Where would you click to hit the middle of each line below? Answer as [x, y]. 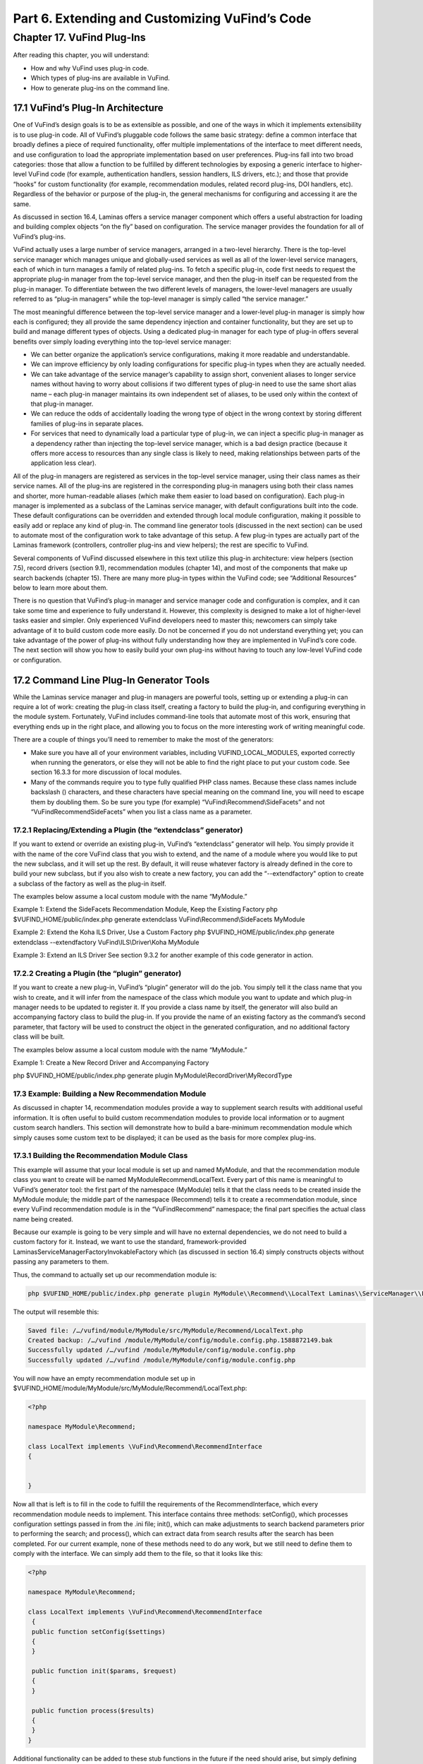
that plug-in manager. [62, 404]
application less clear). [63, 463]
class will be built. [39, 1037]
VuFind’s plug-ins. [39, 236]
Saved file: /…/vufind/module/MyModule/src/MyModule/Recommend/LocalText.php [165, 1330]
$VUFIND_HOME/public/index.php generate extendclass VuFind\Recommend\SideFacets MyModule [159, 919]
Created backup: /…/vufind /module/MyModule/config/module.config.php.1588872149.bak [180, 1340]
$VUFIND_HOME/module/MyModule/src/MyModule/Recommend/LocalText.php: [130, 1388]
